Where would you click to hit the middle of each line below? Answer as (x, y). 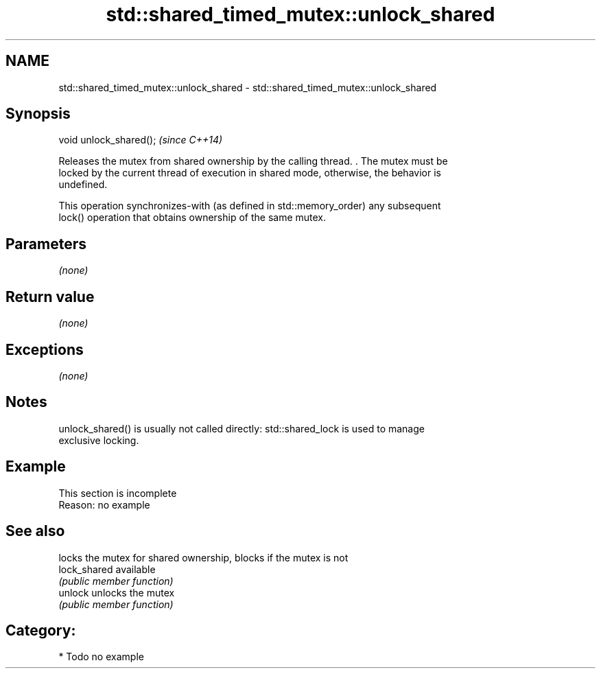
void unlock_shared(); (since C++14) (141, 140)
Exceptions (45, 349)
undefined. (83, 185)
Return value (50, 297)
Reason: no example (104, 504)
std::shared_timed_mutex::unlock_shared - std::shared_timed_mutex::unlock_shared (248, 87)
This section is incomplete (118, 493)
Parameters (46, 244)
